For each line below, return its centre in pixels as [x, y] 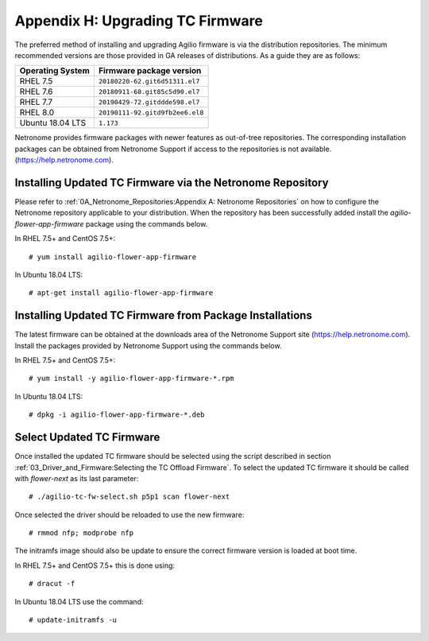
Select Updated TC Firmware [87, 437]
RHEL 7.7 [36, 102]
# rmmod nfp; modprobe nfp [81, 533]
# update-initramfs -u [73, 620]
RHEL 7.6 [36, 91]
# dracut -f [52, 584]
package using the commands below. [147, 223]
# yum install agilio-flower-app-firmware [113, 257]
